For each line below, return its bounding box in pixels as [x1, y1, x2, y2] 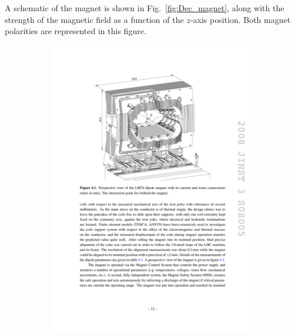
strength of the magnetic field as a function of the [5, 13, 184, 25]
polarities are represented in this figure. [5, 25, 146, 37]
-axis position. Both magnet [190, 13, 291, 25]
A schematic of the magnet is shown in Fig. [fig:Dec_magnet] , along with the [5, 2, 284, 14]
